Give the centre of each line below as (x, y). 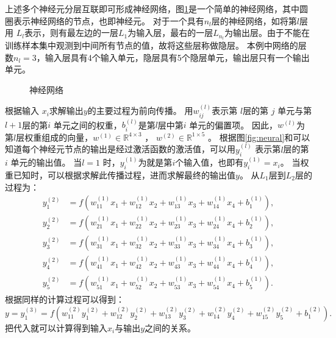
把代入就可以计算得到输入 (56, 327)
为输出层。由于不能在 (267, 33)
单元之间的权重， (88, 125)
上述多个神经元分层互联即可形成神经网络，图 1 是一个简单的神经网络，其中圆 (156, 9)
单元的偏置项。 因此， (234, 125)
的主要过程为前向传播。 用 (140, 111)
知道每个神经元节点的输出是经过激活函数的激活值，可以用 (120, 149)
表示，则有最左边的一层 (71, 33)
